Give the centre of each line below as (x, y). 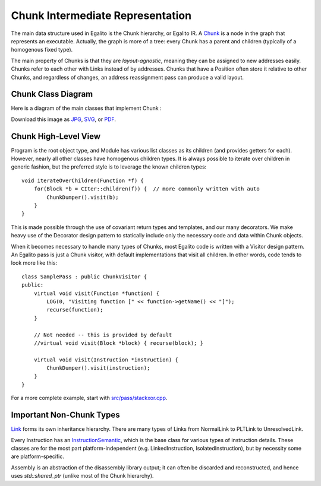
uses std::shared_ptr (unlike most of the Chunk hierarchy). (82, 476)
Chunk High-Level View (56, 136)
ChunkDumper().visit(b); (83, 197)
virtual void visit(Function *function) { (97, 293)
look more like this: (34, 263)
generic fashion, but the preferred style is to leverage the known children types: (109, 167)
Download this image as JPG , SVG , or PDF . (63, 119)
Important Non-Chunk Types (65, 415)
